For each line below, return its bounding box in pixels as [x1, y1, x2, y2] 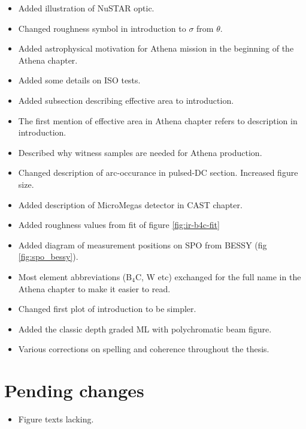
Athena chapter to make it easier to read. [18, 282, 171, 295]
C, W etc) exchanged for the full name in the [135, 270, 301, 283]
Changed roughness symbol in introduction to [18, 22, 186, 34]
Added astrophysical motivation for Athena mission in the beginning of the [18, 42, 294, 55]
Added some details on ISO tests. [18, 74, 141, 86]
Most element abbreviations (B [18, 270, 132, 283]
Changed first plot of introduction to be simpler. [18, 302, 196, 315]
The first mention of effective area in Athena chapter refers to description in [18, 114, 298, 127]
